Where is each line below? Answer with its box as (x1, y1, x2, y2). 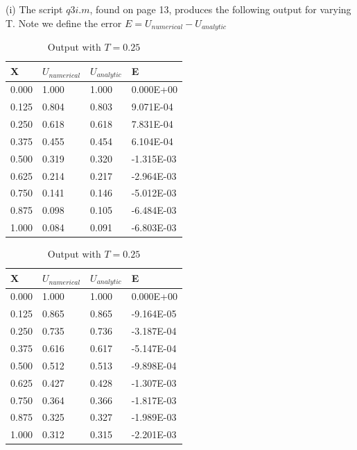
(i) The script (6, 2, 63, 16)
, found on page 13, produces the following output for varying (89, 2, 351, 16)
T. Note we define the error (6, 15, 122, 30)
